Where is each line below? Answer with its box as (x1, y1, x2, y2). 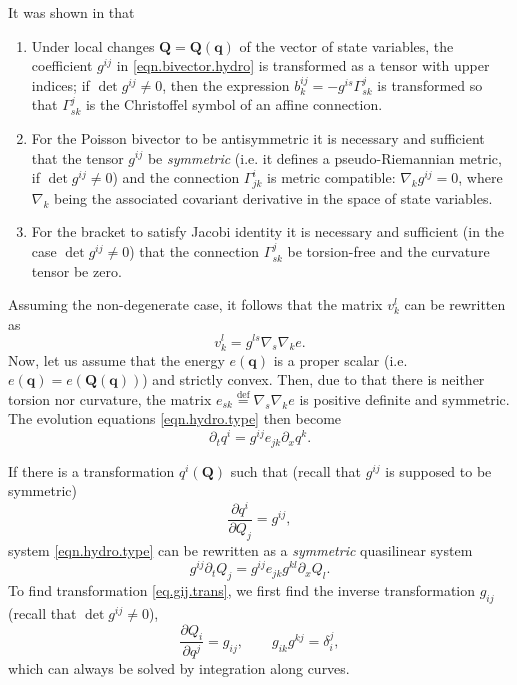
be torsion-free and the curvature (287, 241, 490, 262)
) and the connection (112, 167, 240, 188)
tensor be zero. (31, 260, 122, 281)
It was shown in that (8, 2, 135, 22)
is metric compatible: (267, 167, 396, 188)
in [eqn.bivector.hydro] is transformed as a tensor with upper (116, 55, 490, 76)
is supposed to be (385, 460, 492, 481)
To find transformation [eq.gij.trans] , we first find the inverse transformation (8, 580, 476, 601)
